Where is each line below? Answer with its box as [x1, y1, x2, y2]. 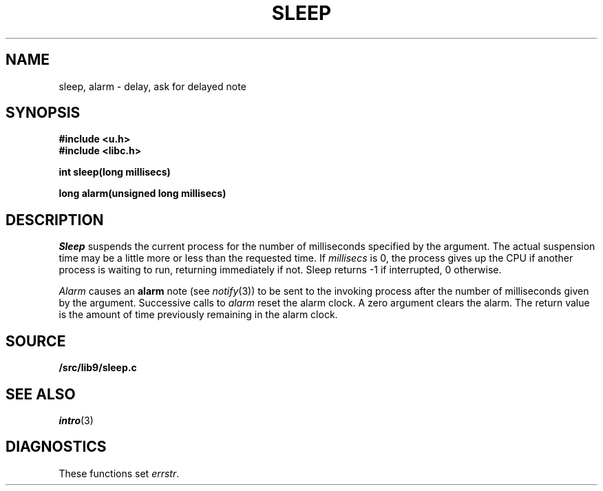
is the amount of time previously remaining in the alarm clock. [59, 309, 338, 321]
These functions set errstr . [59, 467, 180, 479]
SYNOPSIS [6, 104, 81, 122]
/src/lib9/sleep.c [59, 362, 137, 374]
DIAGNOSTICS [6, 438, 107, 456]
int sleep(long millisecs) [59, 166, 171, 178]
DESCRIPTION [6, 211, 104, 229]
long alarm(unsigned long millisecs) [59, 187, 226, 200]
